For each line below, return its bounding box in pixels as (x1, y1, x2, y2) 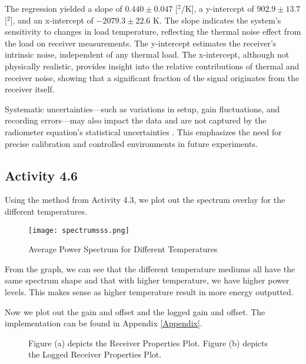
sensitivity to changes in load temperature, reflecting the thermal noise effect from (5, 25, 301, 38)
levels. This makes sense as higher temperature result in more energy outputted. (5, 285, 294, 298)
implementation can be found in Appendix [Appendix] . (5, 317, 202, 329)
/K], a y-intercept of (181, 2, 254, 14)
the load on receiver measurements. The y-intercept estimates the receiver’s (5, 36, 277, 49)
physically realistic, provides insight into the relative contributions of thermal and (5, 59, 300, 72)
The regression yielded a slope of (5, 2, 122, 14)
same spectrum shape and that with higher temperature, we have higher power (5, 274, 290, 286)
